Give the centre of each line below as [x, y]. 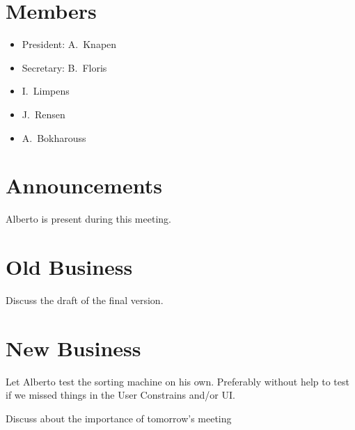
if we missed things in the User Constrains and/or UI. [120, 395]
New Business [73, 348]
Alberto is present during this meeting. [88, 219]
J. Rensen [44, 114]
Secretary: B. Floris [64, 67]
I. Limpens [46, 91]
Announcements [84, 185]
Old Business [69, 266]
